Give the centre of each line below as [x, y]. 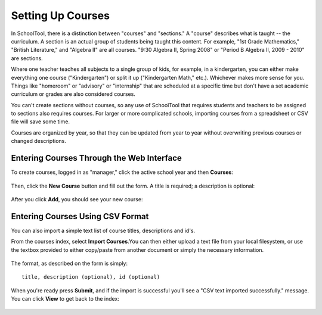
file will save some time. [40, 121]
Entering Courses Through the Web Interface [96, 158]
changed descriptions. [39, 141]
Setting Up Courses [61, 15]
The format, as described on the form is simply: [69, 263]
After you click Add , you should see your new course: [77, 199]
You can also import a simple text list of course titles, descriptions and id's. [103, 230]
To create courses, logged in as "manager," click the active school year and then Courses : [122, 172]
